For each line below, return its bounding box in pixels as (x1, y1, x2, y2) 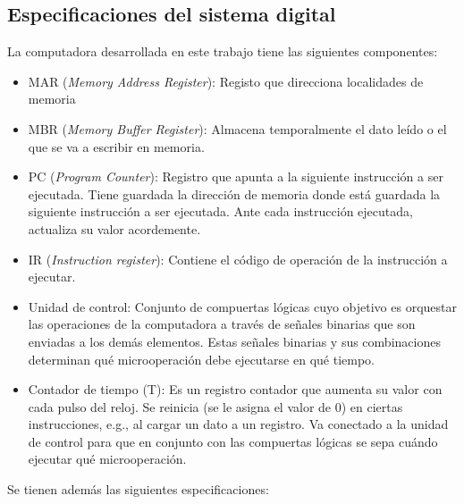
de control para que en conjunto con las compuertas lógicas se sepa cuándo (28, 432, 438, 450)
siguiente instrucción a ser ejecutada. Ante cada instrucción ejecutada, (28, 202, 413, 221)
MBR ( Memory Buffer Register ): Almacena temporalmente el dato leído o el (28, 119, 447, 138)
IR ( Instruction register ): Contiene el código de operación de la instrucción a (28, 249, 448, 268)
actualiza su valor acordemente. (28, 219, 201, 238)
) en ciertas (341, 397, 403, 416)
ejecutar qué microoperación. (28, 449, 187, 468)
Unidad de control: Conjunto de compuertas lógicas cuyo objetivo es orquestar (28, 297, 457, 315)
